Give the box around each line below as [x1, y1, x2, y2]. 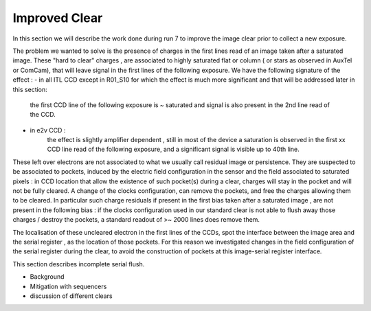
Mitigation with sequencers [30, 282, 107, 290]
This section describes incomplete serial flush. [12, 260, 145, 268]
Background [30, 273, 65, 281]
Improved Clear [12, 10, 103, 25]
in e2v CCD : [30, 126, 66, 134]
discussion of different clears [30, 292, 113, 300]
